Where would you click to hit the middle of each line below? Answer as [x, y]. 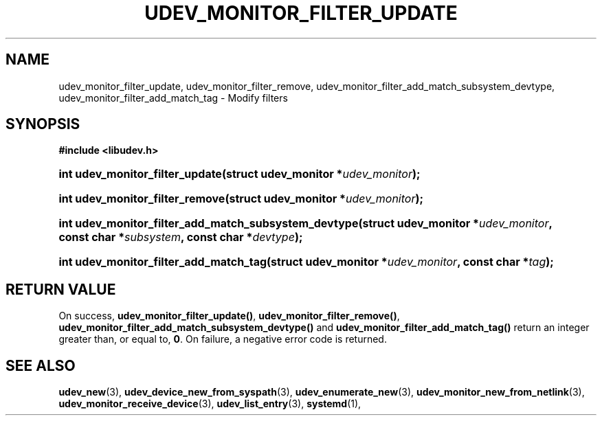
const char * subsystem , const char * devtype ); [181, 237]
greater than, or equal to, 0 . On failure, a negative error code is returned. [223, 339]
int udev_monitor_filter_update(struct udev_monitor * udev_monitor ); [239, 174]
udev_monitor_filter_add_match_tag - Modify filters [173, 98]
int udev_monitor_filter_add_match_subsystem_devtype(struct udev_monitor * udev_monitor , [305, 224]
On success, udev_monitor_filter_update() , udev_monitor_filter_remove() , [229, 316]
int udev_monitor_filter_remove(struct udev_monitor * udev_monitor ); [241, 199]
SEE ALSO [41, 365]
